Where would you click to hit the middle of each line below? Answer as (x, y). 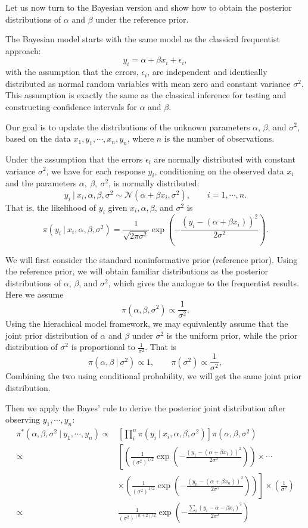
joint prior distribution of (52, 335)
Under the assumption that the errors (74, 159)
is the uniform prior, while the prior (232, 335)
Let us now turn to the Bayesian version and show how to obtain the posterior (149, 7)
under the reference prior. (142, 19)
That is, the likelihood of (51, 207)
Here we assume (35, 294)
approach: (23, 50)
